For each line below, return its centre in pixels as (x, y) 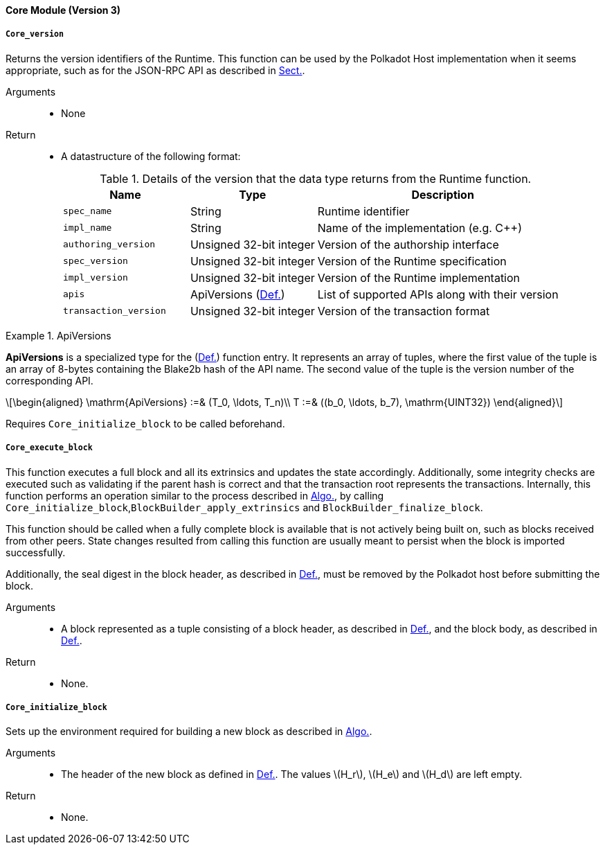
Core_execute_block (49, 448)
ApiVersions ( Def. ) (237, 294)
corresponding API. (49, 380)
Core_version (35, 34)
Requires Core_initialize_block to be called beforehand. (145, 423)
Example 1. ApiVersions (58, 335)
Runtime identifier (363, 211)
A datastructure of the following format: (151, 156)
